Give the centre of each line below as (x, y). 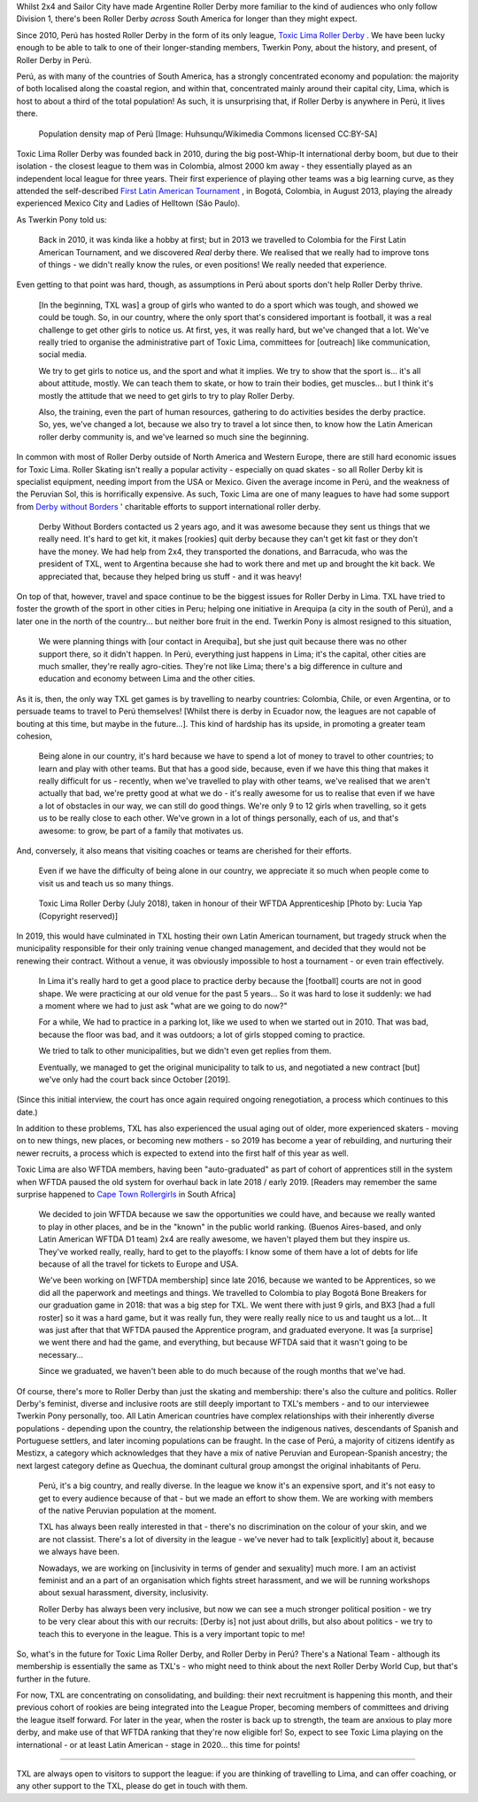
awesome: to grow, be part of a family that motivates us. (141, 831)
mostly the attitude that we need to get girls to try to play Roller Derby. (167, 395)
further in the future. (54, 1679)
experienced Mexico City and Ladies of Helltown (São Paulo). (128, 203)
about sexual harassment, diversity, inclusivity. (123, 1593)
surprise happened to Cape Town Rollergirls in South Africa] (126, 1194)
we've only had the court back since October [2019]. (135, 1079)
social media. (63, 355)
